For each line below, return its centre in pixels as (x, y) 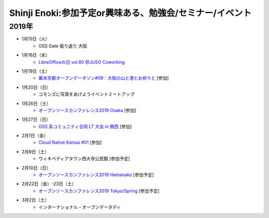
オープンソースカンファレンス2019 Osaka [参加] (87, 110)
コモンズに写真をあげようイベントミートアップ (86, 94)
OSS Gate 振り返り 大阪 (63, 46)
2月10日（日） (36, 168)
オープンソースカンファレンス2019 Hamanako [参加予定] (96, 175)
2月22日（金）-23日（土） (49, 184)
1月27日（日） (36, 119)
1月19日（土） (36, 71)
